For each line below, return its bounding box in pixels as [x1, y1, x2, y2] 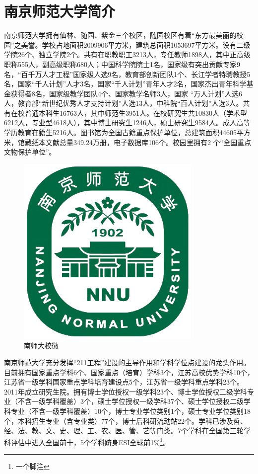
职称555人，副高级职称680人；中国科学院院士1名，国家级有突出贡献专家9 [4, 59, 240, 69]
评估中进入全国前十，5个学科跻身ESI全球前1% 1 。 [10, 435, 170, 447]
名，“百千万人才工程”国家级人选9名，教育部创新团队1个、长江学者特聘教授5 [4, 69, 251, 79]
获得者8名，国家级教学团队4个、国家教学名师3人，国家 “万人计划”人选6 [10, 88, 242, 98]
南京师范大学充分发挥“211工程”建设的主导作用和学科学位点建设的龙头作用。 [4, 357, 251, 368]
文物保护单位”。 [4, 147, 56, 157]
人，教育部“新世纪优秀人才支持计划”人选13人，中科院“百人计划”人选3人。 [4, 98, 243, 108]
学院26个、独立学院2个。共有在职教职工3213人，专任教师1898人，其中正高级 [4, 49, 251, 60]
